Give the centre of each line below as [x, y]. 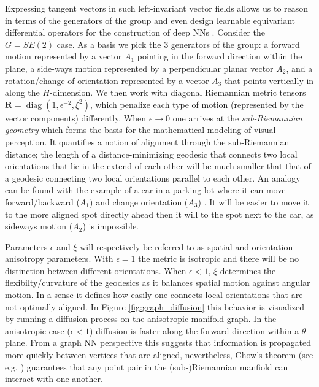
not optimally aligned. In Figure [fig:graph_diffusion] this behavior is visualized [155, 306]
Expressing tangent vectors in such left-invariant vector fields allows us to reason [157, 8]
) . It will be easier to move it [253, 201]
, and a [299, 68]
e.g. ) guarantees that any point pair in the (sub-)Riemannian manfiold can [147, 366]
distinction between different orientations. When [96, 270]
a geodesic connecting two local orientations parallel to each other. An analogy [153, 178]
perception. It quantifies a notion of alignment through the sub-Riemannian [147, 141]
